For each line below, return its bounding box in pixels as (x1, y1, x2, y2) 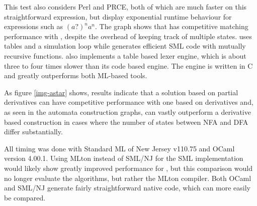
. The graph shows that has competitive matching (95, 21, 248, 32)
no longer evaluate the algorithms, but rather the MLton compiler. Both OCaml (4, 172, 251, 183)
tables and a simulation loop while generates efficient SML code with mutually (4, 41, 246, 51)
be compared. (4, 192, 46, 202)
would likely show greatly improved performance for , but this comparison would (4, 162, 252, 173)
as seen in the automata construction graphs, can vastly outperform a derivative (4, 106, 251, 117)
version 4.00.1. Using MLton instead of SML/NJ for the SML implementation (4, 153, 243, 163)
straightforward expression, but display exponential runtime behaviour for (4, 11, 232, 22)
